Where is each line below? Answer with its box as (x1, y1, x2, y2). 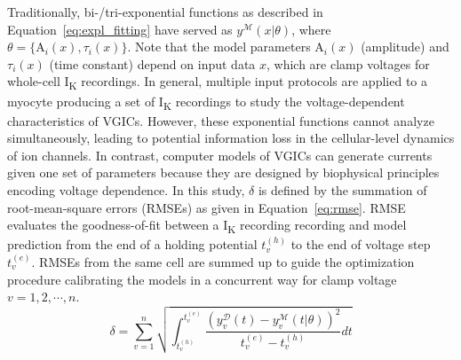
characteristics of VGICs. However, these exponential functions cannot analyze (7, 111, 434, 129)
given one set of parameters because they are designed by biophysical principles (7, 163, 440, 182)
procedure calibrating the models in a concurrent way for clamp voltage (7, 270, 397, 288)
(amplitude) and (361, 37, 449, 56)
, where (291, 20, 331, 38)
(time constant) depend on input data (49, 54, 256, 73)
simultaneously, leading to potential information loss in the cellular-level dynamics (7, 129, 455, 147)
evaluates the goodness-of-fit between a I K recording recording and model (7, 215, 407, 236)
